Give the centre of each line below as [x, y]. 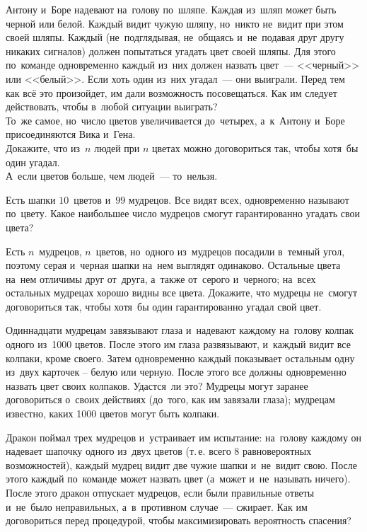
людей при [117, 148]
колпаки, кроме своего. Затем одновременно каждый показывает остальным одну [180, 358]
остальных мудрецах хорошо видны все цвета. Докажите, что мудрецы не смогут [182, 293]
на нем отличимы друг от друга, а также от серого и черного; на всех [161, 278]
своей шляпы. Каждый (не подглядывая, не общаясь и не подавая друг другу [175, 37]
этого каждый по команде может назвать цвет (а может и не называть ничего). [178, 479]
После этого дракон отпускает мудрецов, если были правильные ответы [160, 492]
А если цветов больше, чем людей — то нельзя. [112, 176]
